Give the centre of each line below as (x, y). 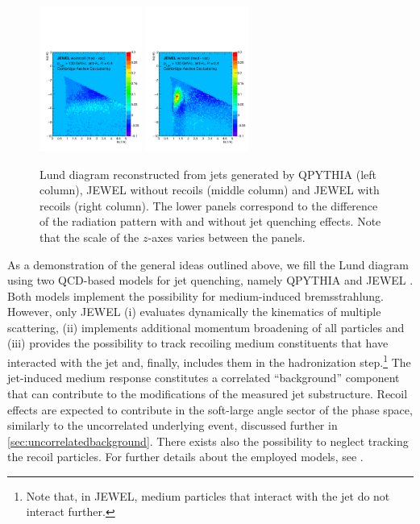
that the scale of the (89, 237)
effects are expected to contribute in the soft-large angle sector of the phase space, (210, 409)
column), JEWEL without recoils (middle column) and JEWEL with (210, 190)
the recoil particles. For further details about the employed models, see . (185, 457)
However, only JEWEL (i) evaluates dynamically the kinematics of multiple (194, 312)
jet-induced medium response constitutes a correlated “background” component (204, 378)
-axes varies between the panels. (227, 237)
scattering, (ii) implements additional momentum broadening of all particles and (206, 327)
